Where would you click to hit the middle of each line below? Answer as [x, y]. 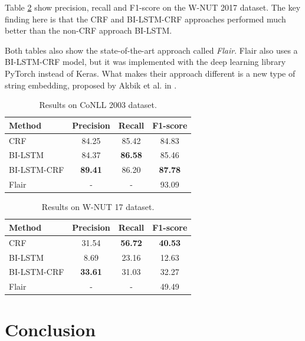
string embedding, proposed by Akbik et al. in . [91, 85]
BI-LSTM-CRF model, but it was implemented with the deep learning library [145, 62]
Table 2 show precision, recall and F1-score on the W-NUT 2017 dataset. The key [153, 7]
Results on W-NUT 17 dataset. [98, 207]
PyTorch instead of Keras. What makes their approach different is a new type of [150, 73]
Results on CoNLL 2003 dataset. [98, 105]
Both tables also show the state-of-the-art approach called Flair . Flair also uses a [151, 50]
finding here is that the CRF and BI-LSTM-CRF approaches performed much [145, 19]
